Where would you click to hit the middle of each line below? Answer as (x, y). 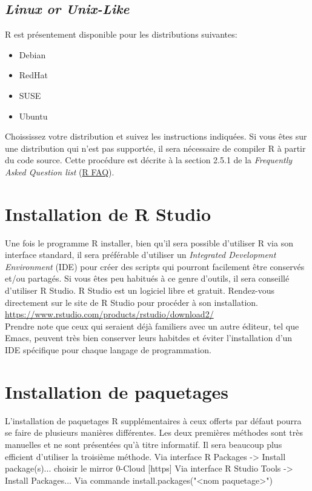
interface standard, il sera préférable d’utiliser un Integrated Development (141, 255)
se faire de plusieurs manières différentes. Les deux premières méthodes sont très (154, 432)
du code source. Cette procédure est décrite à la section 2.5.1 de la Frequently (149, 160)
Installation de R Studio (108, 213)
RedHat (34, 75)
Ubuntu (33, 116)
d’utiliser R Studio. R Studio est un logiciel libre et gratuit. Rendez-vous (140, 290)
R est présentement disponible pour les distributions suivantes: (121, 34)
